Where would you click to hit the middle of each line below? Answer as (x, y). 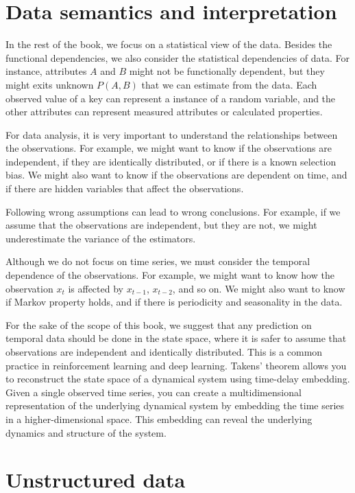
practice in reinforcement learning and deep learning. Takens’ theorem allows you (176, 365)
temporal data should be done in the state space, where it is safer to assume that (176, 338)
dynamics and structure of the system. (86, 432)
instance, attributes (46, 71)
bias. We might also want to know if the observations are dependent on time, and (176, 175)
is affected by (96, 288)
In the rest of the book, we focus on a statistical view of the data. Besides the (169, 44)
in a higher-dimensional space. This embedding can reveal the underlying (159, 419)
